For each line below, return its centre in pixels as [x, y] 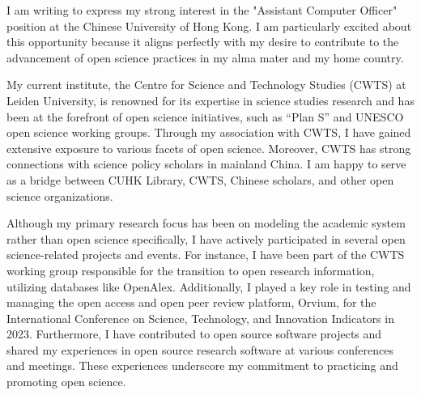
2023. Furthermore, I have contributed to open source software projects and [194, 334]
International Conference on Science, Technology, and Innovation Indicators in [200, 318]
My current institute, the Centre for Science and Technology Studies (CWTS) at [206, 85]
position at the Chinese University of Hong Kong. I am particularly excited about [209, 25]
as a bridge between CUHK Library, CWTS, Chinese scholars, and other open [200, 179]
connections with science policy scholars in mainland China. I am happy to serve [206, 164]
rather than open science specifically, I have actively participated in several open [206, 238]
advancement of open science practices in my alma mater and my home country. [205, 57]
